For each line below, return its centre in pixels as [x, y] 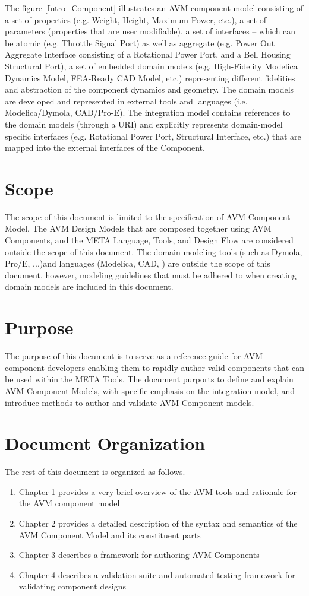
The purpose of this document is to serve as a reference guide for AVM [134, 356]
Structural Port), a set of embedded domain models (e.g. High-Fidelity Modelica [151, 66]
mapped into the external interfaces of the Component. [105, 148]
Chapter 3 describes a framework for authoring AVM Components [139, 555]
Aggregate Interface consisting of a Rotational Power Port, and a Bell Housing [148, 54]
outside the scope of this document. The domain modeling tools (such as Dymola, [154, 251]
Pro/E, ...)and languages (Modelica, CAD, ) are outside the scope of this [138, 263]
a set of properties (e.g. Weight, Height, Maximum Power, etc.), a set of [135, 19]
